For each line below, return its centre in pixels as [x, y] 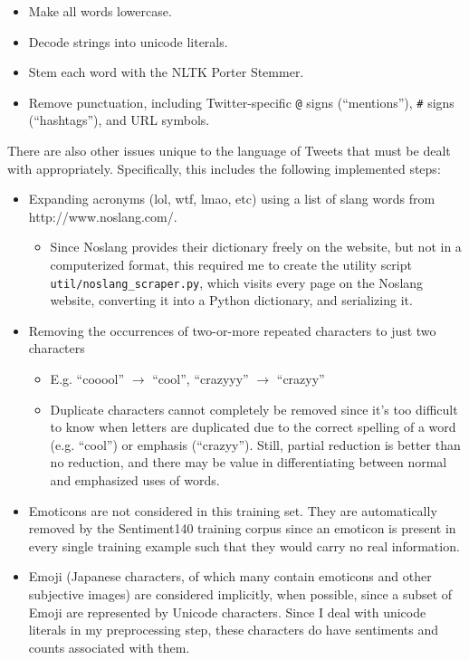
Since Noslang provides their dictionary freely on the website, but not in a [256, 247]
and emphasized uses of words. [135, 480]
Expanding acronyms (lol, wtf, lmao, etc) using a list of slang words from [232, 199]
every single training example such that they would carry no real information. [244, 545]
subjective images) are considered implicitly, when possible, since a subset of [240, 593]
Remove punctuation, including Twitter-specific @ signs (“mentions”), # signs [241, 102]
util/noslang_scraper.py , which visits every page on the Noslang [237, 282]
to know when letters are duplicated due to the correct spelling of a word [253, 427]
